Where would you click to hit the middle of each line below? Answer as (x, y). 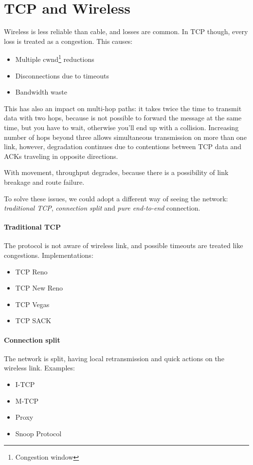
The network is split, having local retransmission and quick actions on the (114, 358)
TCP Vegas (32, 304)
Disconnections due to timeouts (62, 75)
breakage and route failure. (44, 182)
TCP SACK (33, 320)
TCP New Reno (39, 288)
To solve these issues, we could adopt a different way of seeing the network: (116, 198)
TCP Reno (31, 271)
